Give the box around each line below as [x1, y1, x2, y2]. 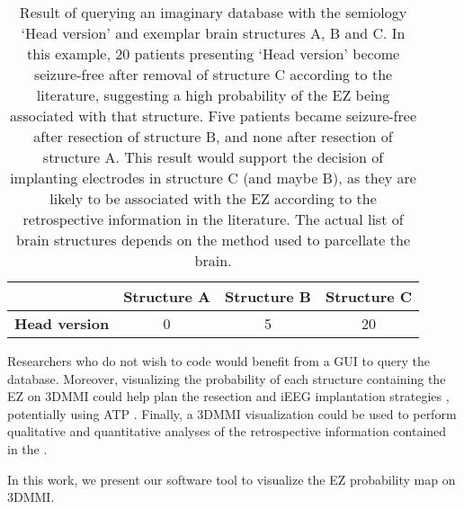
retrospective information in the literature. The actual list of [22, 209, 404, 229]
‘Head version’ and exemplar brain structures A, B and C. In [21, 22, 406, 43]
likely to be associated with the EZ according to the [49, 188, 377, 209]
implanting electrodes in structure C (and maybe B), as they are [10, 167, 416, 188]
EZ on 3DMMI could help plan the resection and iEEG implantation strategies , [7, 387, 450, 406]
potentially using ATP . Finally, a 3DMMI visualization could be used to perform [7, 404, 457, 423]
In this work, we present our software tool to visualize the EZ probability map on [7, 469, 456, 488]
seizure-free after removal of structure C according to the [33, 64, 393, 85]
